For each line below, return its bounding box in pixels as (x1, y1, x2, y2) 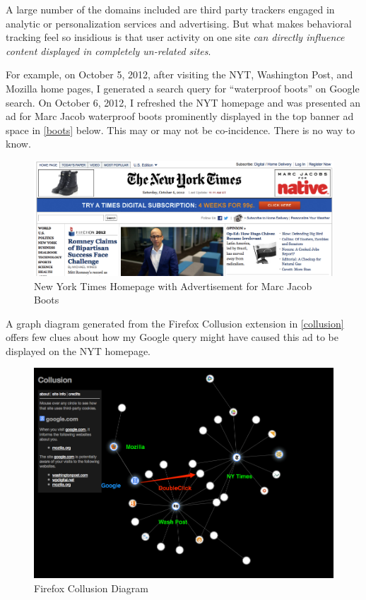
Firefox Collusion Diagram (34, 580, 148, 595)
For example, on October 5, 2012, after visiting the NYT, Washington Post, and (6, 67, 353, 82)
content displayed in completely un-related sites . (6, 43, 211, 58)
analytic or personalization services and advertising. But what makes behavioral (6, 16, 352, 30)
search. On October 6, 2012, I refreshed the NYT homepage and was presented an (6, 95, 361, 109)
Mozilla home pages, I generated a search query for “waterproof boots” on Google (6, 80, 360, 95)
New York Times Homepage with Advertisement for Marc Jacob (34, 278, 312, 293)
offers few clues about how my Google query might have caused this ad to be (6, 330, 338, 344)
